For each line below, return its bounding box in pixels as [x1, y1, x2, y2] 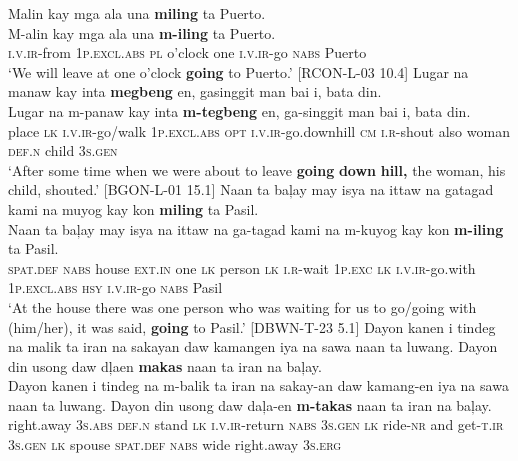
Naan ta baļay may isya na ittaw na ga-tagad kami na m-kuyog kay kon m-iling [8, 218, 504, 239]
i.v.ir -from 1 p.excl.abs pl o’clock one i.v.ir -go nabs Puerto [8, 42, 367, 63]
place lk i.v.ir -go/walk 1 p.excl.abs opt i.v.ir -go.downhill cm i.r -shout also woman [8, 120, 510, 141]
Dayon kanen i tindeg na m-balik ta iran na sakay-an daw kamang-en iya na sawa [8, 375, 509, 396]
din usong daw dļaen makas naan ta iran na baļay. [8, 355, 322, 376]
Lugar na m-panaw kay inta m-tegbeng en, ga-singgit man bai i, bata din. [8, 100, 471, 121]
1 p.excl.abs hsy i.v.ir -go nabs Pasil [8, 277, 223, 298]
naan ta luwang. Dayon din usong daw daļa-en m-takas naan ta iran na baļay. [8, 394, 492, 415]
